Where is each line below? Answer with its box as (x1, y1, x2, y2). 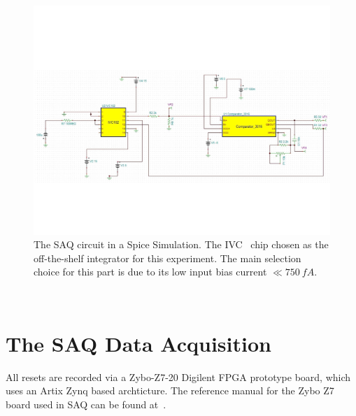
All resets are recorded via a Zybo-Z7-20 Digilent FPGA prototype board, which (6, 369, 351, 384)
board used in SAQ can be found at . (6, 396, 166, 411)
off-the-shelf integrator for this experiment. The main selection (34, 250, 301, 265)
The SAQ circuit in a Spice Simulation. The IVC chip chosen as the (34, 237, 329, 252)
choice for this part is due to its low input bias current (34, 264, 267, 279)
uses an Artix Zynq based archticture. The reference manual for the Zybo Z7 (6, 383, 334, 398)
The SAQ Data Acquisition (6, 329, 271, 357)
